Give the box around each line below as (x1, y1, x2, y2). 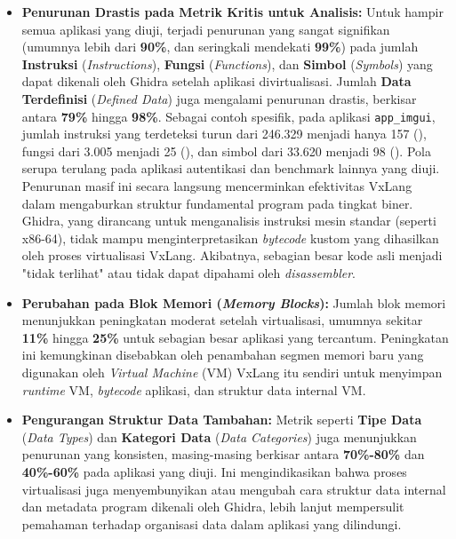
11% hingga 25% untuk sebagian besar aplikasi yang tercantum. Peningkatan (21, 328, 449, 346)
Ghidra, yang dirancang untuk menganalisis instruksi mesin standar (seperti (21, 211, 436, 230)
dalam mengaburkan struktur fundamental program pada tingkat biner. (21, 194, 413, 212)
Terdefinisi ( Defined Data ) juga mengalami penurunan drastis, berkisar (21, 89, 417, 107)
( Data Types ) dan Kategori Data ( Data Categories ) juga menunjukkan (21, 427, 417, 446)
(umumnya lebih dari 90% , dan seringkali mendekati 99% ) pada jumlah (21, 37, 419, 56)
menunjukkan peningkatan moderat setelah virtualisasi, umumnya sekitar (21, 311, 423, 329)
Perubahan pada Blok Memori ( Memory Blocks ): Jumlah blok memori (21, 293, 446, 312)
